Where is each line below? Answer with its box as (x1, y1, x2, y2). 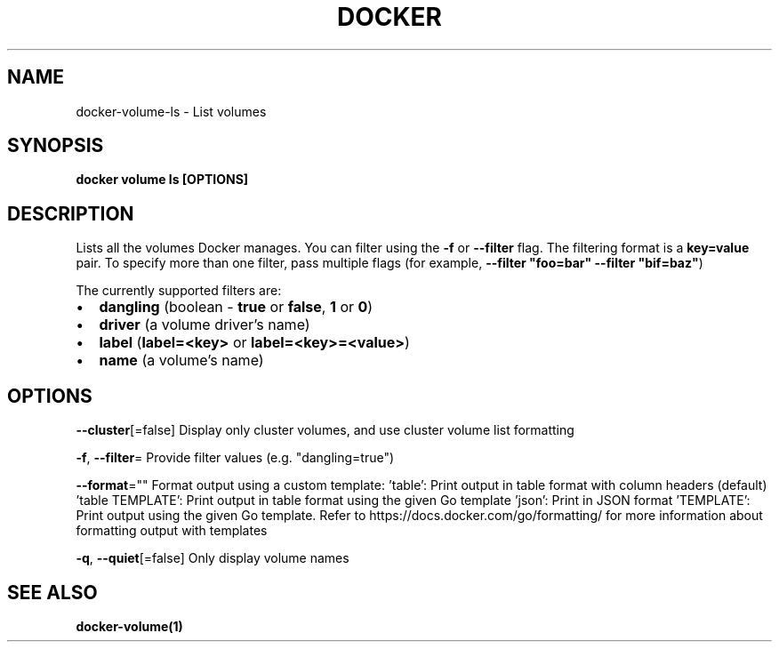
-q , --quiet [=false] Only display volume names (76, 550, 349, 566)
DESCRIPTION (7, 202, 134, 225)
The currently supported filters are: (76, 283, 282, 299)
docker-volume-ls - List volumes (76, 103, 267, 119)
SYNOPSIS (7, 134, 104, 157)
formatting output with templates (76, 523, 268, 539)
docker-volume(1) (76, 618, 183, 634)
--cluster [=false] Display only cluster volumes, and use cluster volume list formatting (76, 422, 574, 438)
